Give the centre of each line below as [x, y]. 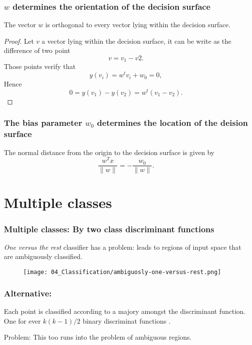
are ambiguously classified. [43, 256]
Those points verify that [40, 66]
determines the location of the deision [173, 123]
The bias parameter [43, 123]
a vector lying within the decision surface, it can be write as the [137, 41]
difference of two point [37, 50]
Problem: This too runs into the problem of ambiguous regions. [98, 337]
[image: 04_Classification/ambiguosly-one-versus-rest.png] [122, 272]
